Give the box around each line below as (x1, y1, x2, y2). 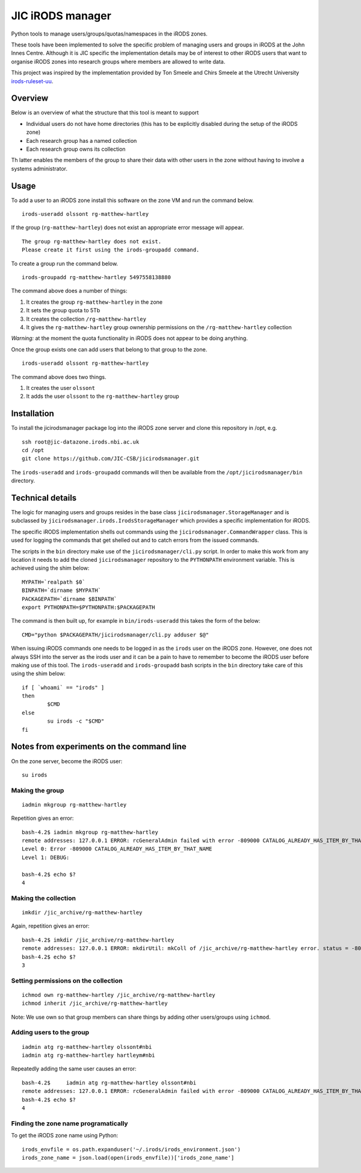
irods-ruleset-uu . (11, 77, 54, 84)
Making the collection (11, 894, 76, 902)
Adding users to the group (11, 1028, 90, 1037)
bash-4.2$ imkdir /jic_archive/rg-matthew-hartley (22, 936, 174, 943)
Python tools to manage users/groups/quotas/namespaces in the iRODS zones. (11, 30, 208, 37)
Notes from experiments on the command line (11, 741, 187, 752)
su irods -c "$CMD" (47, 718, 105, 725)
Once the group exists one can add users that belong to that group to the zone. (11, 345, 208, 353)
